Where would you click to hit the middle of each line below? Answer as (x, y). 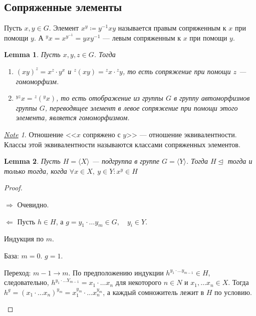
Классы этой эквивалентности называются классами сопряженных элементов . (122, 144)
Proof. (13, 188)
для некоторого (138, 282)
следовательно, (27, 282)
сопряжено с (102, 134)
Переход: (18, 272)
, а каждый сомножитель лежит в (154, 292)
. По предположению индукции (116, 272)
